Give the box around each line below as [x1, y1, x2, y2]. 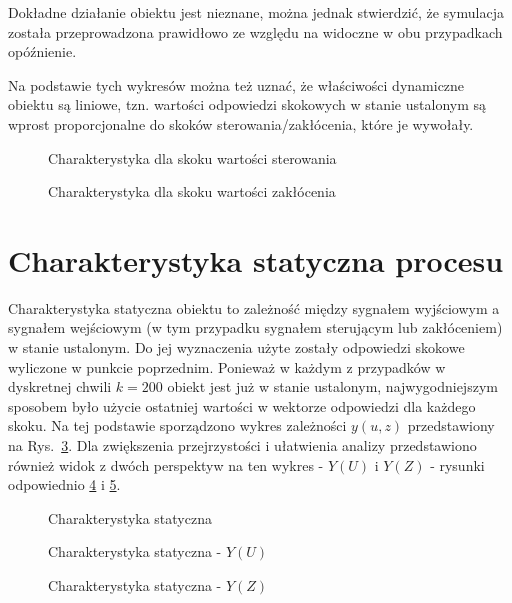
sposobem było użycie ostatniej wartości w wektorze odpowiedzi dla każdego [8, 395, 476, 416]
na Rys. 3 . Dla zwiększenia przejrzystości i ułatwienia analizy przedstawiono [8, 435, 477, 456]
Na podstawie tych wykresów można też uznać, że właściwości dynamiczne [8, 74, 465, 95]
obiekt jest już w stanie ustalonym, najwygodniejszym [167, 376, 498, 397]
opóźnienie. [8, 41, 77, 62]
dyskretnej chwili [8, 376, 112, 397]
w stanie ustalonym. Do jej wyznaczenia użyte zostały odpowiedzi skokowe [8, 337, 465, 358]
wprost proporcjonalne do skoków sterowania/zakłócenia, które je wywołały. [8, 113, 474, 134]
